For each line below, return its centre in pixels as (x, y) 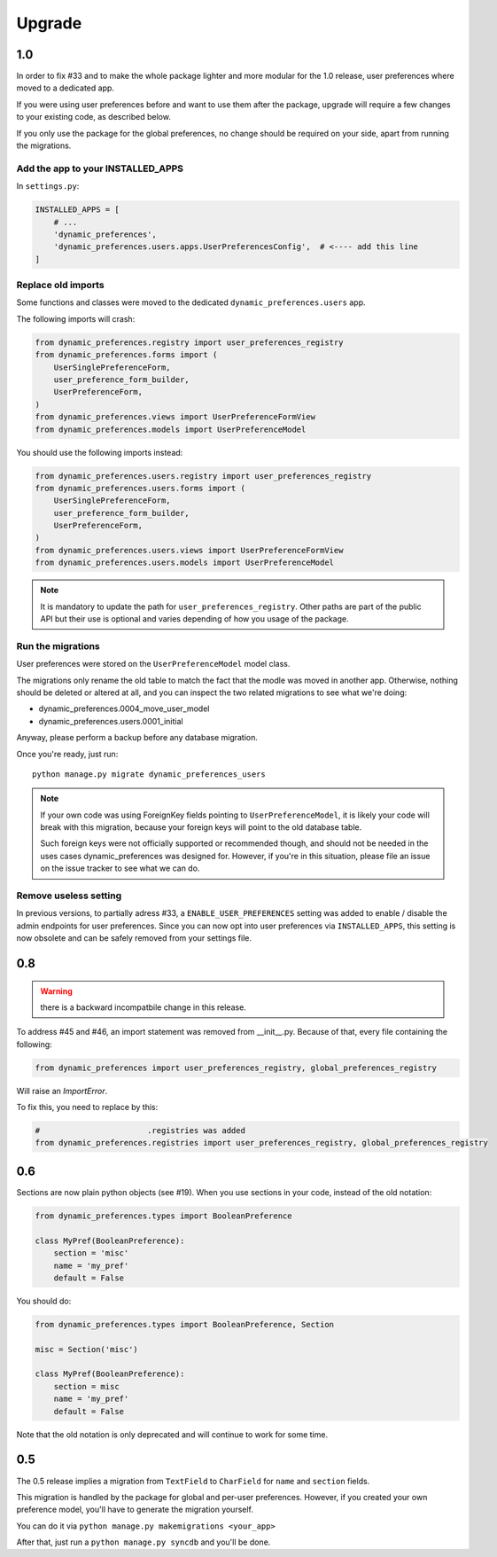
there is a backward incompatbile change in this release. (144, 1007)
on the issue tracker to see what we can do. (120, 868)
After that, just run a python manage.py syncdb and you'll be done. (144, 1542)
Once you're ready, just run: (67, 754)
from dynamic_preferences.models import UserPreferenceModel (171, 429)
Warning (56, 991)
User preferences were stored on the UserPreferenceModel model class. (153, 664)
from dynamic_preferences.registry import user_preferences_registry (189, 342)
